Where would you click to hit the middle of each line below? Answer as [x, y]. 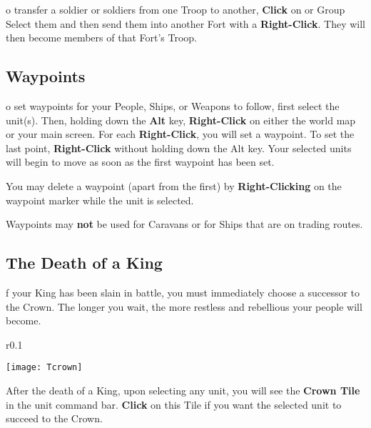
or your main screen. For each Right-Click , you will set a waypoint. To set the [180, 134]
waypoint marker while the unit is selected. [100, 200]
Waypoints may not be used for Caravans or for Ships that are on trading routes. [184, 224]
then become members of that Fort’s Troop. [102, 38]
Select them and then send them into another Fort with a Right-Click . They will [185, 23]
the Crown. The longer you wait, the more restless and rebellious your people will [184, 306]
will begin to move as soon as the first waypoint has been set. [140, 162]
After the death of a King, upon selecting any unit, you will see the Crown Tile [183, 390]
